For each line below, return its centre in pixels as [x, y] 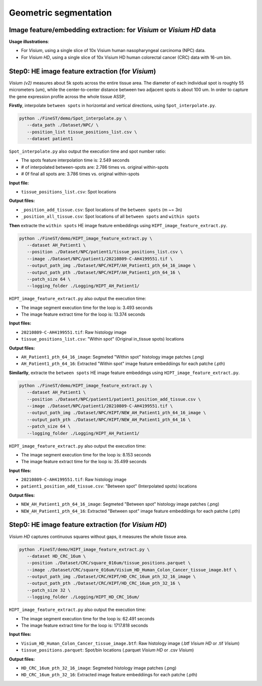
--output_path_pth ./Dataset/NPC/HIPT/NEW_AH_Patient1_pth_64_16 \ [109, 419]
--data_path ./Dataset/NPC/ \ [63, 125]
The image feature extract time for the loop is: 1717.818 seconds [84, 626]
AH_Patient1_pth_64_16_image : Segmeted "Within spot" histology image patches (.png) [113, 357]
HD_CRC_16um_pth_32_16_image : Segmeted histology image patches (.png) [99, 668]
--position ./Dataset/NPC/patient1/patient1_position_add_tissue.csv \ [114, 399]
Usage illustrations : [29, 42]
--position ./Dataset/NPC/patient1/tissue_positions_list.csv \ [105, 252]
